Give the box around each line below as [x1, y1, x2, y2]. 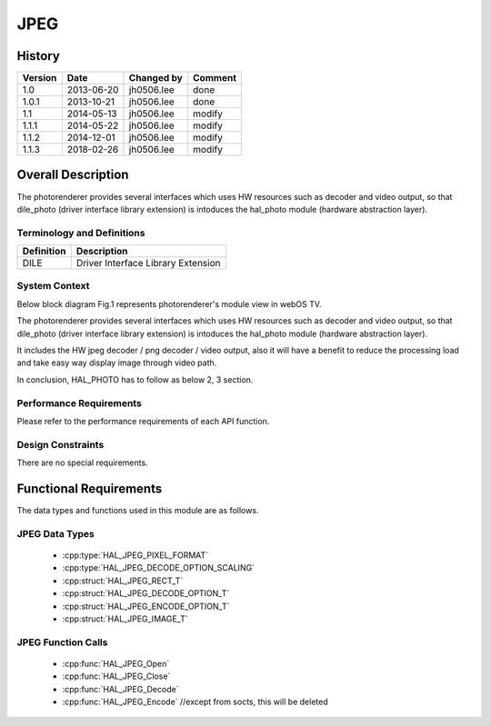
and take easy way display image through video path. [16, 357, 217, 368]
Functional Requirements [16, 481, 163, 496]
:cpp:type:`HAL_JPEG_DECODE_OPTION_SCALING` [62, 562, 255, 573]
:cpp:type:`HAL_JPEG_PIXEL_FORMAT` [62, 550, 209, 561]
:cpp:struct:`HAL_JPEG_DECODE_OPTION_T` [62, 588, 230, 599]
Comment [192, 72, 236, 85]
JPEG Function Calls [16, 636, 108, 649]
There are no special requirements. [16, 457, 149, 468]
